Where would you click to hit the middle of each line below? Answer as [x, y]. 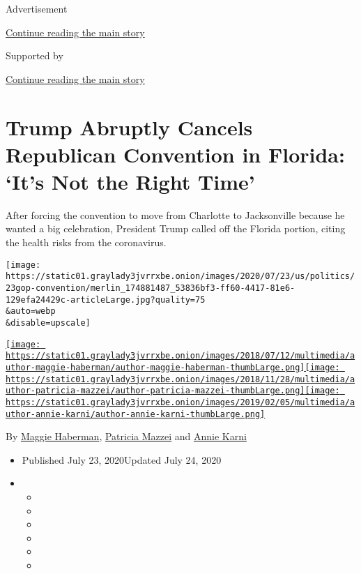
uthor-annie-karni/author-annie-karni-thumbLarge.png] [136, 414]
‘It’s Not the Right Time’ [130, 181]
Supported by [34, 55]
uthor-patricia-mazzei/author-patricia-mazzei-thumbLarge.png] [155, 391]
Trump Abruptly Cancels [129, 127]
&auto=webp [31, 311]
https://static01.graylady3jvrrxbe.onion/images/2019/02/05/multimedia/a [180, 402]
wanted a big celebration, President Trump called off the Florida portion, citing [176, 228]
